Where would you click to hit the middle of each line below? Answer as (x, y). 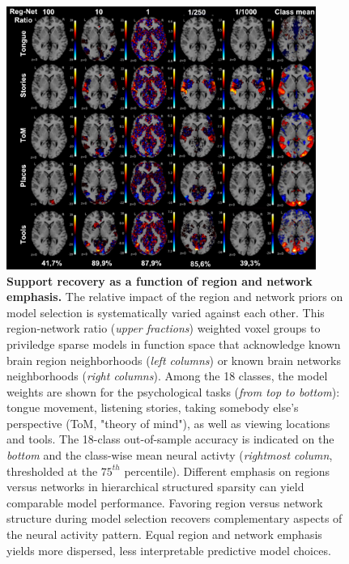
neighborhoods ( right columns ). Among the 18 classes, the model (167, 376)
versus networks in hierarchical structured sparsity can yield (155, 487)
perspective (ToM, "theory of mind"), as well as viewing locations (168, 423)
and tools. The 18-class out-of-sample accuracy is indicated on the (170, 439)
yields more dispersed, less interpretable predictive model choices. (169, 550)
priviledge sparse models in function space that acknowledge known (174, 343)
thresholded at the (52, 471)
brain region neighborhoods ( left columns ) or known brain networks (174, 360)
